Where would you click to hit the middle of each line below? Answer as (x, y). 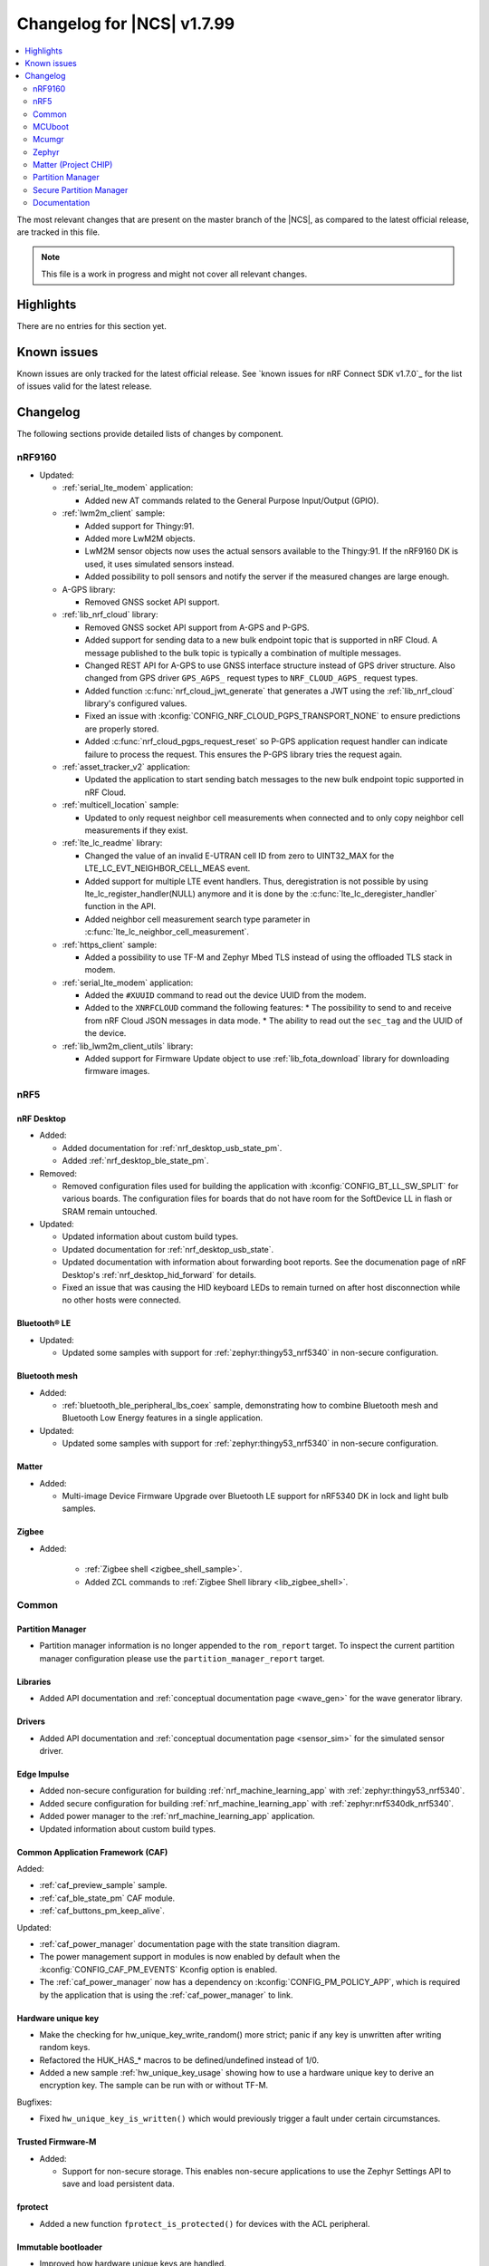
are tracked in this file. (58, 232)
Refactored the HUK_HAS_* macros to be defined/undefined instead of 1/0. (179, 2060)
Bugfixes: (34, 2102)
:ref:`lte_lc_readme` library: (112, 843)
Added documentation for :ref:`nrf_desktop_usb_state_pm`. (172, 1148)
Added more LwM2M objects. (140, 538)
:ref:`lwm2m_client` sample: (114, 513)
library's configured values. (136, 703)
